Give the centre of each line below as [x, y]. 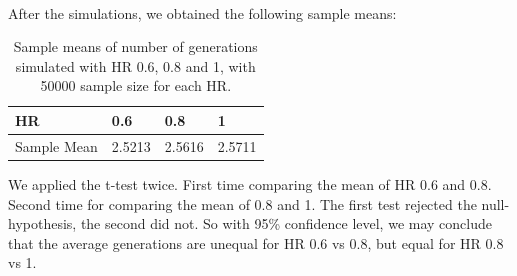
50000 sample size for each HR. [136, 85]
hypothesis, [42, 223]
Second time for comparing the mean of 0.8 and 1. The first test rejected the [242, 203]
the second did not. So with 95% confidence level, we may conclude [286, 223]
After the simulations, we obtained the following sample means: [202, 12]
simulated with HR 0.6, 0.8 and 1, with [135, 65]
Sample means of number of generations [135, 46]
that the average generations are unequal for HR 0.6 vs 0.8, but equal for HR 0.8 [256, 242]
